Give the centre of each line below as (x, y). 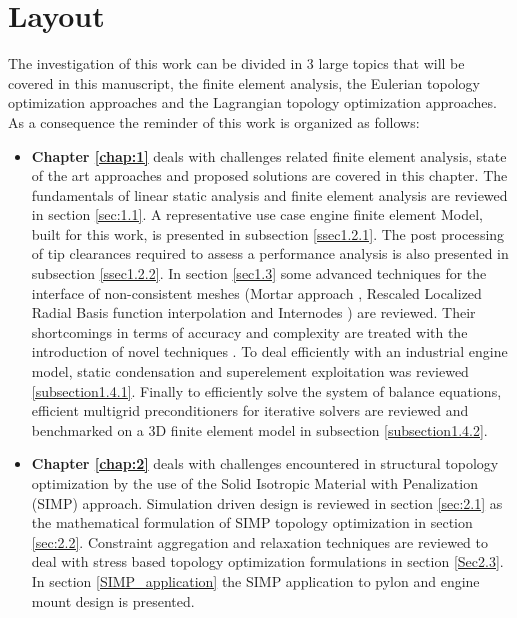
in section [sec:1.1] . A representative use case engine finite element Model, (257, 214)
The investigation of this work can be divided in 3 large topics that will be (236, 63)
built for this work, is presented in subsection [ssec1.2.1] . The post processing (268, 233)
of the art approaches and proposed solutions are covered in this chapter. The (269, 175)
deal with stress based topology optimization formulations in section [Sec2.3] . (267, 561)
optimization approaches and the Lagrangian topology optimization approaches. (252, 102)
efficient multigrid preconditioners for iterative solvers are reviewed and (250, 410)
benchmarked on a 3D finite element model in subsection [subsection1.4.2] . (259, 429)
